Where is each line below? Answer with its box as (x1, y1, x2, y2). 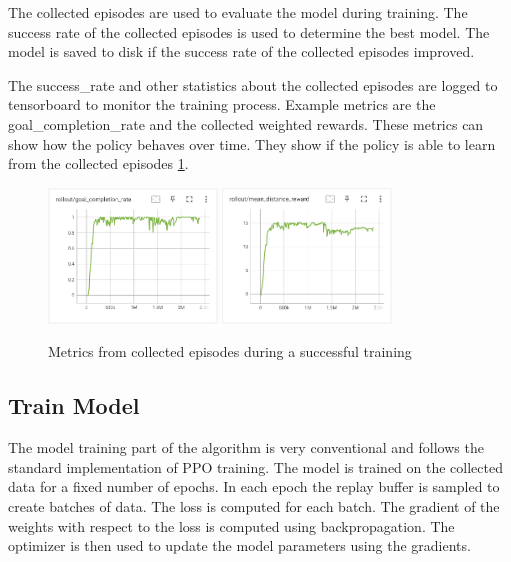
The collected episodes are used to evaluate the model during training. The (8, 2, 468, 22)
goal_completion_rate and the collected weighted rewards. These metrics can (8, 113, 484, 134)
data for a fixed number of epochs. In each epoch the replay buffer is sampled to (8, 476, 500, 497)
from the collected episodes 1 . (8, 153, 189, 174)
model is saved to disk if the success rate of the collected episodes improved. (8, 41, 475, 62)
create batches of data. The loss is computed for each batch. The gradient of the (8, 496, 500, 517)
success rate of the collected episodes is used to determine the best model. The (8, 21, 490, 42)
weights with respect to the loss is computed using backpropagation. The (8, 515, 455, 536)
